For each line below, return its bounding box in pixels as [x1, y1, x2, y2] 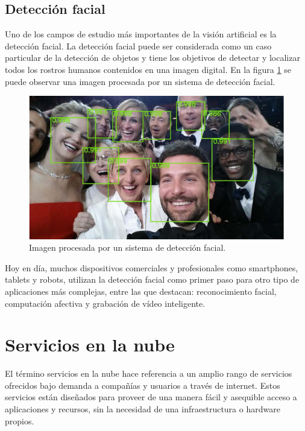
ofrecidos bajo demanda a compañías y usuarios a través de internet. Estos [5, 379, 280, 391]
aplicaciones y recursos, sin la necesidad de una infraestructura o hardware [5, 403, 280, 415]
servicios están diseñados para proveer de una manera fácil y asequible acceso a [5, 391, 297, 403]
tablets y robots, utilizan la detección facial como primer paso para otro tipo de [5, 273, 300, 286]
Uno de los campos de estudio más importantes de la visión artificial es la [5, 28, 277, 40]
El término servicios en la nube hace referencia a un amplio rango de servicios [5, 367, 292, 380]
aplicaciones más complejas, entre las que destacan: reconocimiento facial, [5, 285, 277, 297]
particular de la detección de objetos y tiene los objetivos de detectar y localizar [5, 51, 300, 64]
